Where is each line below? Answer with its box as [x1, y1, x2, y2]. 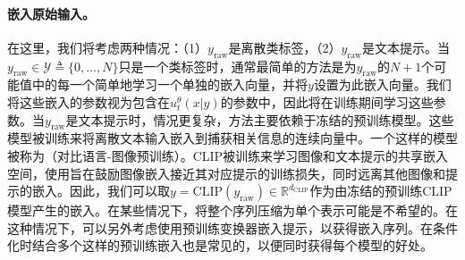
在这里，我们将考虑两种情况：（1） [7, 38, 207, 56]
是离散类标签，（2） [228, 38, 342, 56]
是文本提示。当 [361, 38, 450, 56]
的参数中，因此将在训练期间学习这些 [220, 92, 434, 111]
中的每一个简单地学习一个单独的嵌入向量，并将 [31, 75, 308, 94]
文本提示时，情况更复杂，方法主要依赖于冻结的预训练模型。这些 [78, 110, 454, 129]
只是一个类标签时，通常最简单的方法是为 [118, 56, 357, 75]
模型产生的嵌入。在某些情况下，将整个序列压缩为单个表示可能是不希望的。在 [7, 201, 458, 220]
